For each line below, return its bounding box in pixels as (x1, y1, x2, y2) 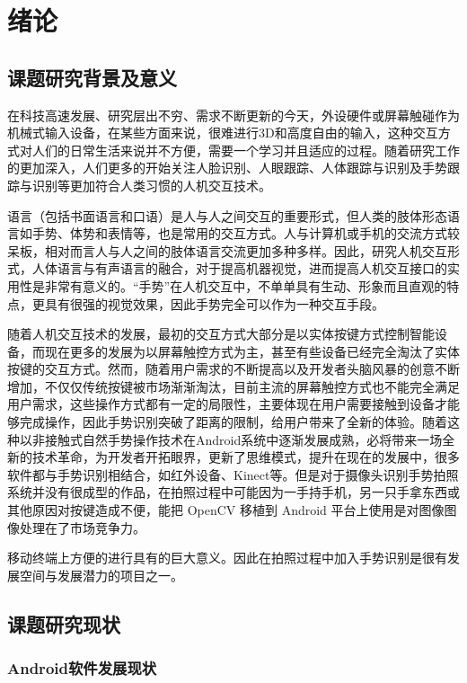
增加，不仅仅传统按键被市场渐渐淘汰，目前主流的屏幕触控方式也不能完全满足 (7, 377, 460, 395)
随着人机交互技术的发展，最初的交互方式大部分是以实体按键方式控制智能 (7, 324, 435, 343)
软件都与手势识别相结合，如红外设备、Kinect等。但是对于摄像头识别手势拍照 (7, 465, 459, 483)
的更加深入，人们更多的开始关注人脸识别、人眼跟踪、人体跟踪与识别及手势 (7, 158, 447, 177)
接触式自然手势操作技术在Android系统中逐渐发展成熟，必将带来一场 (44, 430, 443, 448)
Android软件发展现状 (7, 657, 157, 679)
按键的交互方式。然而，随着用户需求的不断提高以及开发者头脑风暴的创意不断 (7, 359, 460, 378)
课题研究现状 (7, 609, 120, 637)
